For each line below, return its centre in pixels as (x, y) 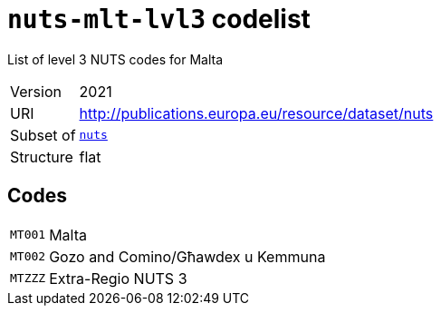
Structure (42, 156)
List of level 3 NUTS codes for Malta (115, 59)
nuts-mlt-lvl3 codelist (159, 19)
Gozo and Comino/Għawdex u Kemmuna (187, 256)
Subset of (43, 135)
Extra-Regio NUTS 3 (118, 278)
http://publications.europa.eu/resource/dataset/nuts (256, 113)
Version (36, 91)
